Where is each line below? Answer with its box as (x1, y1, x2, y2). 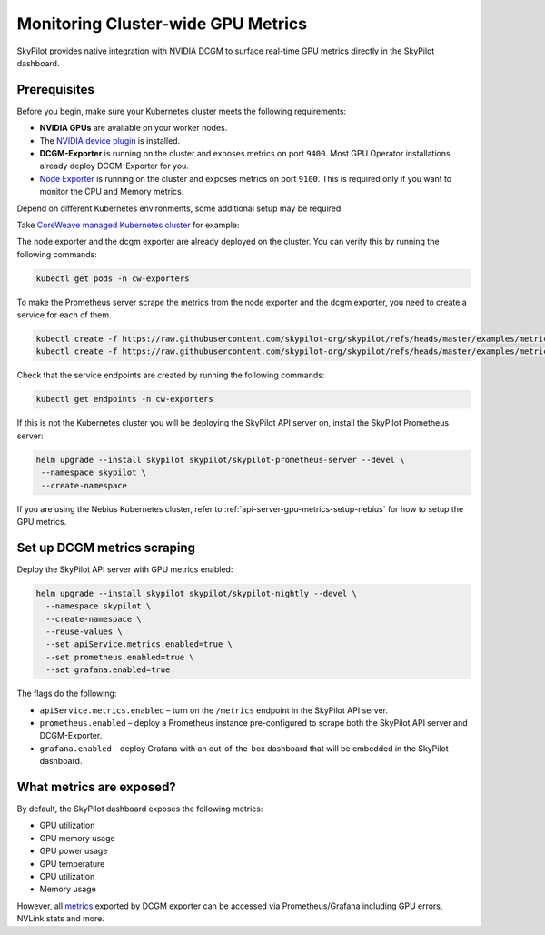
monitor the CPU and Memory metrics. (39, 186, 184, 197)
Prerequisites (16, 82, 94, 97)
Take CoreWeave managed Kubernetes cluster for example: (16, 219, 240, 230)
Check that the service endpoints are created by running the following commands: (16, 369, 325, 381)
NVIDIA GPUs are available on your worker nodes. (39, 123, 228, 134)
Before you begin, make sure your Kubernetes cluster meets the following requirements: (16, 106, 347, 116)
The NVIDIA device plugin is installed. (39, 135, 181, 146)
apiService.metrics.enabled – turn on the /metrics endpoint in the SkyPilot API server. (39, 705, 389, 716)
